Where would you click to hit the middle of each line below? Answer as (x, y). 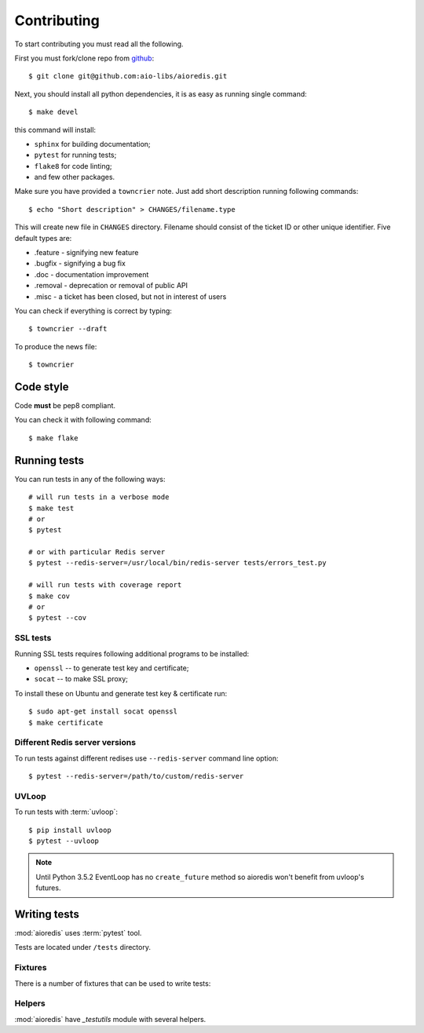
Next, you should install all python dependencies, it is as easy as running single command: (161, 93)
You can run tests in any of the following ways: (90, 479)
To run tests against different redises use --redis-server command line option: (146, 758)
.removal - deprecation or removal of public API (111, 286)
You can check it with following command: (83, 420)
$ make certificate (66, 723)
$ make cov (49, 596)
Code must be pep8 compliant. (65, 406)
